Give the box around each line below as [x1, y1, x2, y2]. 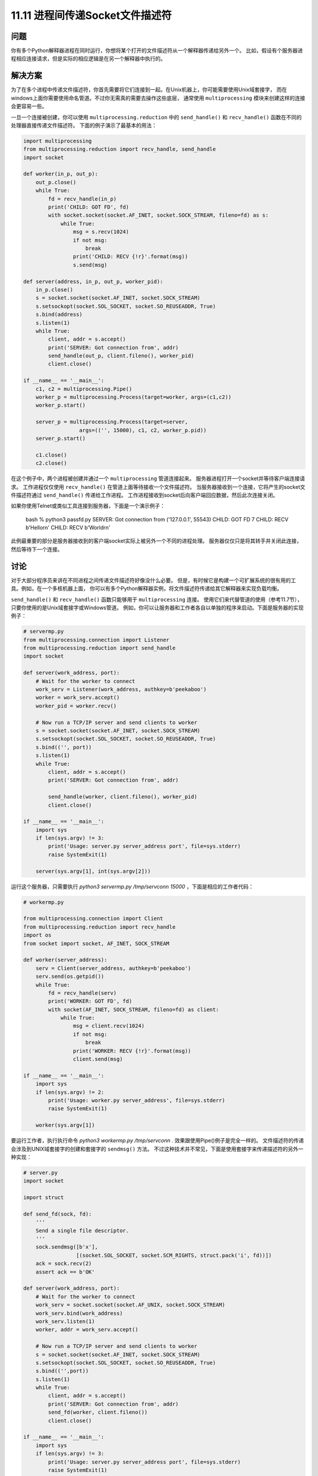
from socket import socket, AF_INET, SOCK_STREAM [23, 940, 170, 947]
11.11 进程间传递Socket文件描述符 [11, 9, 172, 22]
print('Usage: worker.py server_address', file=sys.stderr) [48, 1097, 226, 1103]
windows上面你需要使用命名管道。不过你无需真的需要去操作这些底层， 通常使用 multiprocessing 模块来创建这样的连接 [11, 94, 306, 102]
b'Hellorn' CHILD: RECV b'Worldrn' [25, 524, 111, 531]
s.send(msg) [72, 262, 108, 268]
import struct [23, 1194, 64, 1201]
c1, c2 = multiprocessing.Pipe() [35, 386, 132, 392]
